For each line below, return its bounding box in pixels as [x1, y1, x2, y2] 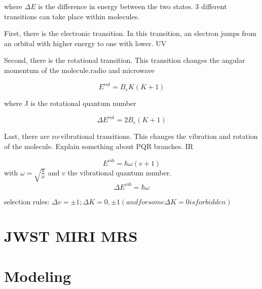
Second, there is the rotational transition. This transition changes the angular [4, 55, 245, 65]
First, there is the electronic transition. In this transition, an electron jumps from [4, 28, 256, 39]
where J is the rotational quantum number [4, 98, 136, 109]
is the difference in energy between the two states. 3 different [38, 1, 227, 11]
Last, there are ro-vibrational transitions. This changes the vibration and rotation [4, 131, 258, 141]
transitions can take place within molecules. [4, 11, 140, 21]
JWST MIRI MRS [4, 226, 138, 246]
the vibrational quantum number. [67, 167, 172, 177]
